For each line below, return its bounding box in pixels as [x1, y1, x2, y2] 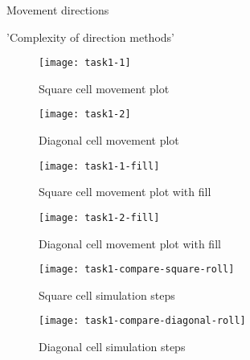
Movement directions [6, 2, 109, 18]
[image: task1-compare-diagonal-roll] [39, 315, 246, 327]
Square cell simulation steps [39, 286, 175, 303]
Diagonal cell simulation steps [39, 338, 186, 355]
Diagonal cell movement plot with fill [39, 235, 221, 252]
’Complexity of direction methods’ [6, 28, 174, 45]
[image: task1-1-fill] [39, 160, 160, 172]
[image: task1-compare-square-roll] [39, 264, 235, 276]
